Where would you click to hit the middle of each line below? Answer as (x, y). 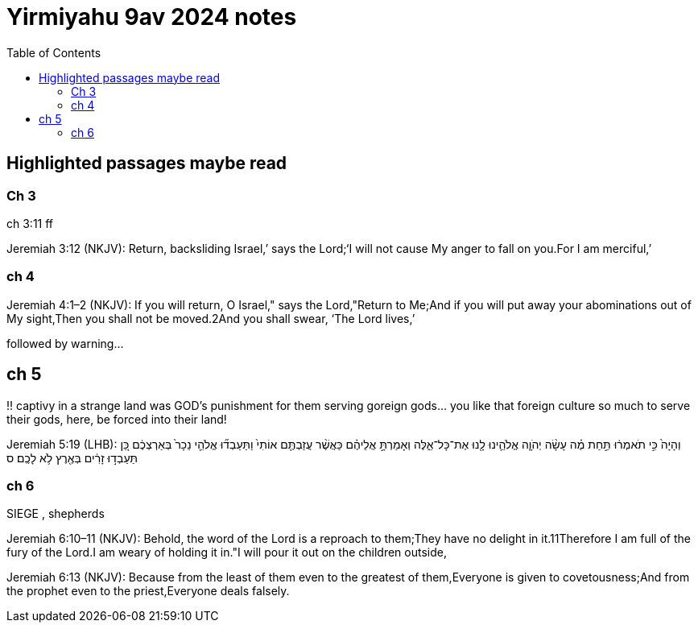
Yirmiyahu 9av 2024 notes (152, 17)
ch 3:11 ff (30, 223)
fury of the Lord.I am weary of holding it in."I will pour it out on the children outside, (227, 552)
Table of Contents (54, 52)
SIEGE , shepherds (56, 514)
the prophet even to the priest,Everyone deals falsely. (148, 591)
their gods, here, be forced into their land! (117, 419)
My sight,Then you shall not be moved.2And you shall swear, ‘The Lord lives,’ (211, 318)
